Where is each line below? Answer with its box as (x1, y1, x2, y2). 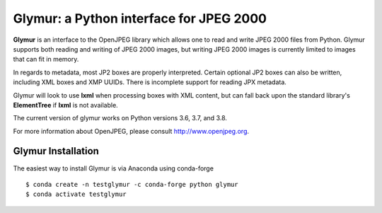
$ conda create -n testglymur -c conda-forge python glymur (25, 180, 238, 188)
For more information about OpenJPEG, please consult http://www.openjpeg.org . (13, 127, 250, 135)
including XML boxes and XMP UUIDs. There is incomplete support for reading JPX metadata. (13, 78, 286, 86)
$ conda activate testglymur (25, 190, 127, 198)
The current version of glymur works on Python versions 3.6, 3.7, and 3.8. (13, 114, 228, 122)
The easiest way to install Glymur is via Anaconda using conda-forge (13, 163, 214, 173)
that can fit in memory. (13, 55, 79, 64)
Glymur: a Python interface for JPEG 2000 (13, 11, 267, 26)
